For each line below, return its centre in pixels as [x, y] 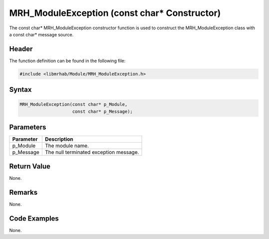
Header [21, 49]
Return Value [30, 166]
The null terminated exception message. [92, 153]
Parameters [28, 127]
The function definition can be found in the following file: [67, 61]
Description [59, 139]
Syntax [20, 90]
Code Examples [34, 218]
